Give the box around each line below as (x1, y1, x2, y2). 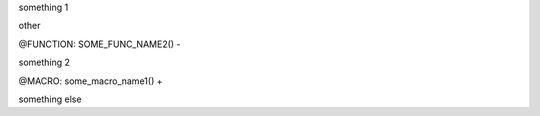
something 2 (18, 56, 70, 69)
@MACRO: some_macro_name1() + (18, 75, 163, 87)
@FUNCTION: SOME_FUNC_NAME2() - (18, 38, 181, 50)
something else (18, 93, 82, 105)
